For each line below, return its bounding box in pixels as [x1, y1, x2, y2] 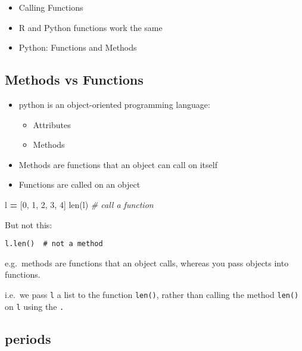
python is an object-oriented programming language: [18, 98, 210, 110]
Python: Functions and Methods [18, 41, 137, 54]
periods [5, 329, 51, 347]
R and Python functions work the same [18, 21, 163, 33]
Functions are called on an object [18, 178, 141, 191]
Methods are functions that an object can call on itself [18, 158, 217, 170]
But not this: [5, 218, 52, 231]
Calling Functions [18, 1, 83, 13]
